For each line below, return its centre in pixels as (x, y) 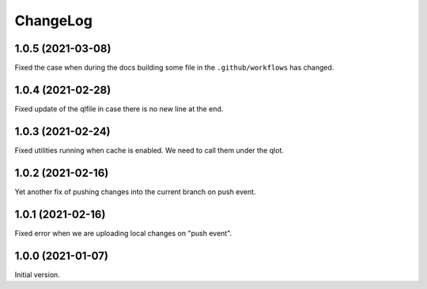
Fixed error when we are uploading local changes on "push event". (123, 233)
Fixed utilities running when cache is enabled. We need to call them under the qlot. (149, 150)
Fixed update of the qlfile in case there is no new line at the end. (119, 109)
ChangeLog (53, 21)
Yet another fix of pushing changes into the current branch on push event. (135, 191)
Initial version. (38, 274)
